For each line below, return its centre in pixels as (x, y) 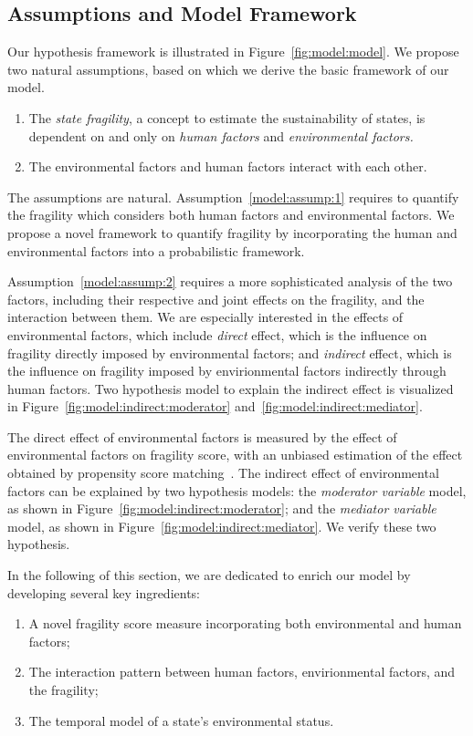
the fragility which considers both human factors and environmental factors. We (231, 215)
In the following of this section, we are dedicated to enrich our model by (209, 575)
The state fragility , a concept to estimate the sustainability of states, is (227, 117)
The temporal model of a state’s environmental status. (181, 720)
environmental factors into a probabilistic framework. (156, 250)
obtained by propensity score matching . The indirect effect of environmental (223, 473)
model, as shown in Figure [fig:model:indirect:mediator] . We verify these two (222, 526)
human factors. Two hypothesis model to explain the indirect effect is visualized (231, 388)
